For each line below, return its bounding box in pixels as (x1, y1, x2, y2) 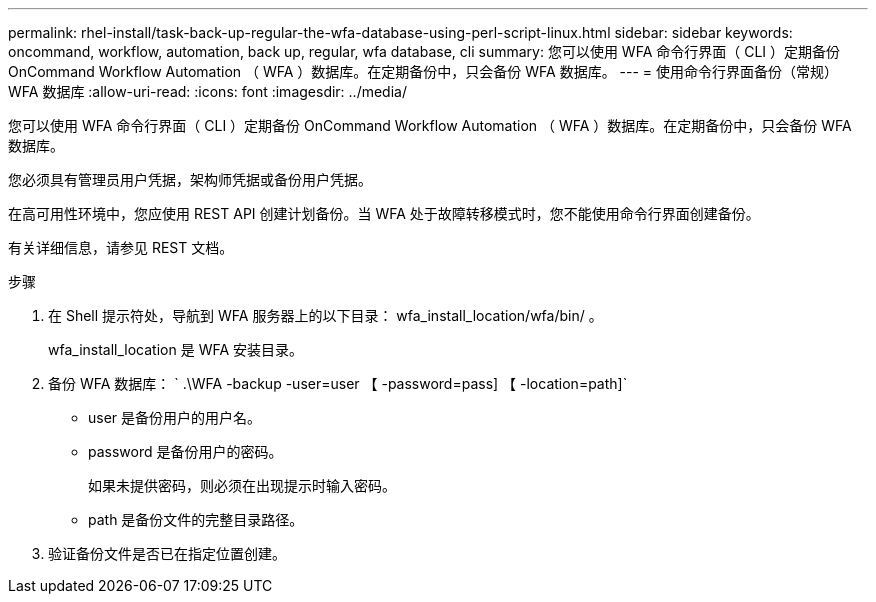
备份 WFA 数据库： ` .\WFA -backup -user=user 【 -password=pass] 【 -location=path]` (48, 375, 628, 392)
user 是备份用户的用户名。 (88, 409, 262, 426)
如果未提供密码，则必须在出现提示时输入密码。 (88, 477, 396, 494)
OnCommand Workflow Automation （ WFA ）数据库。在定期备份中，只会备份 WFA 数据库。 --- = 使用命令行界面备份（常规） (8, 63, 839, 80)
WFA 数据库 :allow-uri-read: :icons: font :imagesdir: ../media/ (8, 83, 407, 100)
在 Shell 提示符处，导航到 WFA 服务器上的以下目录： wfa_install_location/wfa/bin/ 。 (48, 307, 603, 324)
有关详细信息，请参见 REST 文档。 (8, 239, 234, 256)
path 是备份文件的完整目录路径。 (88, 511, 304, 528)
